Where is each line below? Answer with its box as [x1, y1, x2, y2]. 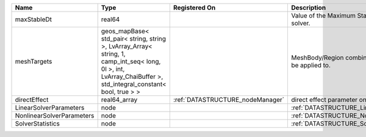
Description [290, 4, 326, 12]
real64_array [101, 96, 138, 104]
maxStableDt [15, 15, 52, 24]
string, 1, [101, 50, 126, 58]
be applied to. [290, 61, 331, 69]
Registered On [173, 4, 216, 12]
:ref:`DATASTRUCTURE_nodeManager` [173, 96, 285, 104]
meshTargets [15, 58, 52, 65]
